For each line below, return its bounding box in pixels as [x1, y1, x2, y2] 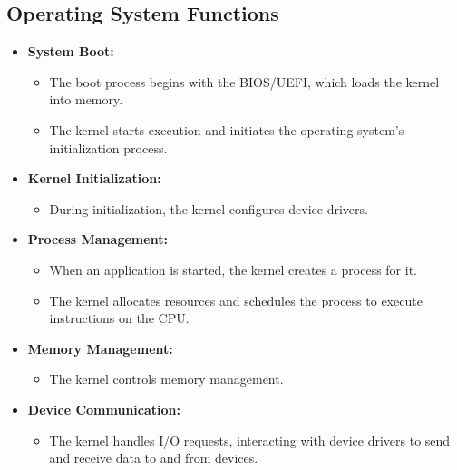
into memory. [49, 90, 123, 109]
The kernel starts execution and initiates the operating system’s [49, 120, 404, 139]
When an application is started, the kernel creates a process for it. [49, 259, 417, 279]
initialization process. [49, 138, 168, 157]
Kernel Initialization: [27, 169, 161, 188]
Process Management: [27, 230, 168, 249]
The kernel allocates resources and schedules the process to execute [49, 290, 423, 309]
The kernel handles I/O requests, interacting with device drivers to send [49, 430, 451, 449]
